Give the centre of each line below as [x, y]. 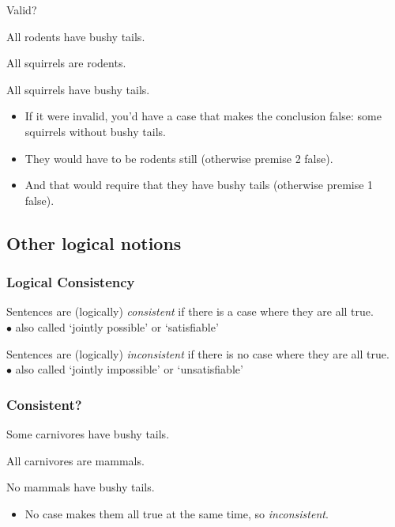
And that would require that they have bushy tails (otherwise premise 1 [199, 185]
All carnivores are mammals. [75, 460]
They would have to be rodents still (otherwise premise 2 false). [179, 158]
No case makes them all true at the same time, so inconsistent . [177, 513]
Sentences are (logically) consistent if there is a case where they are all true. [190, 311]
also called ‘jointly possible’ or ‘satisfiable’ [117, 326]
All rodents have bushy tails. [76, 36]
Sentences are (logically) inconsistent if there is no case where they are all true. [198, 353]
